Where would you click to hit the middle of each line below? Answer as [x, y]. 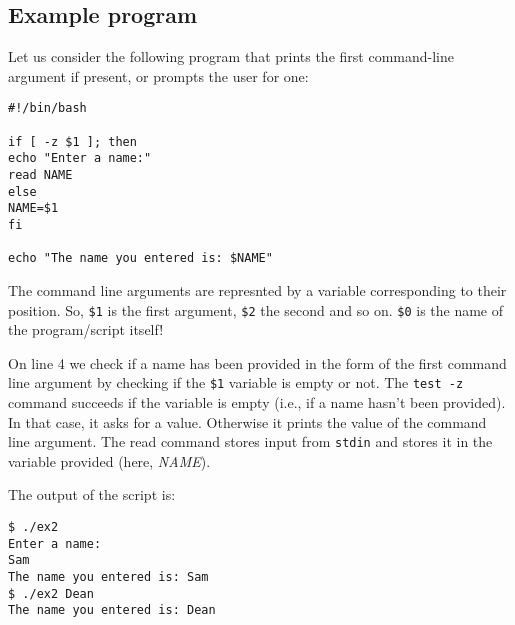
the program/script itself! [86, 329]
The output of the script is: [92, 494]
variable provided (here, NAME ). [109, 460]
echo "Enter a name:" [80, 158]
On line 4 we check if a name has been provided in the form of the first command [257, 362]
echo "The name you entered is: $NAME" [140, 258]
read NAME [40, 175]
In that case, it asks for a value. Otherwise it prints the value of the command [247, 421]
